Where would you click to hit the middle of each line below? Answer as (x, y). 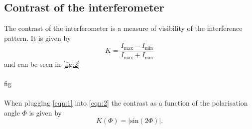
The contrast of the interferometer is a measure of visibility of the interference (123, 28)
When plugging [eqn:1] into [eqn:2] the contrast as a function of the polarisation (126, 103)
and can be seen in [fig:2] (42, 64)
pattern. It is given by (38, 38)
